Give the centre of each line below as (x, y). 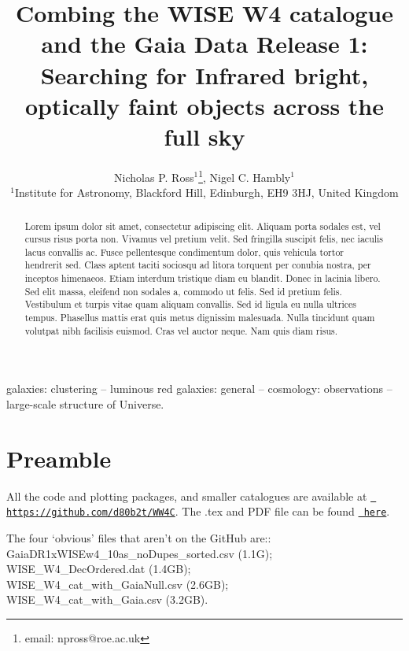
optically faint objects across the (204, 105)
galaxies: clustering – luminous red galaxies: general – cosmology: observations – (199, 388)
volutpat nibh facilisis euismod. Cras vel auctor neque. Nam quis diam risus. (181, 330)
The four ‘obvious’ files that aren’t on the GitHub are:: (139, 538)
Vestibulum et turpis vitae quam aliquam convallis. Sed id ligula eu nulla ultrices (190, 304)
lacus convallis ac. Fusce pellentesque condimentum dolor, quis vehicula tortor (184, 252)
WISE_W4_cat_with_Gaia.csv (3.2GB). (107, 599)
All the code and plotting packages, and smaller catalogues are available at (187, 496)
